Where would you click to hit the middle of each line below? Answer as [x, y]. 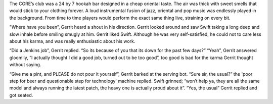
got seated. [21, 95]
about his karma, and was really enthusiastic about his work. [72, 41]
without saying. [25, 65]
